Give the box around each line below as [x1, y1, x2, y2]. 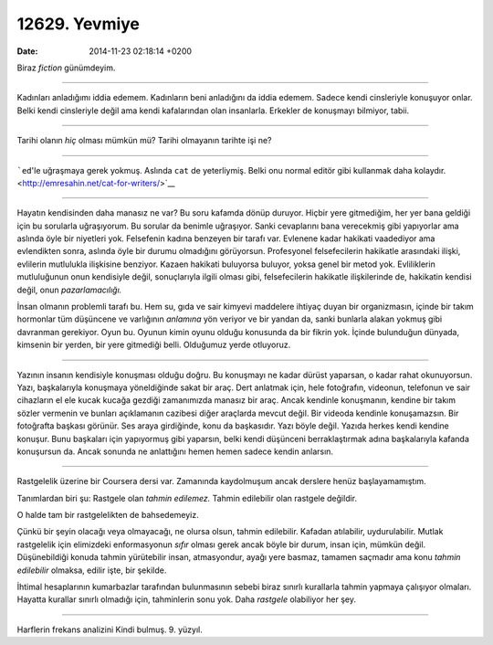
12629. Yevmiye [16, 14, 141, 34]
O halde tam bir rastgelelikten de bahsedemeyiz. [16, 510, 200, 521]
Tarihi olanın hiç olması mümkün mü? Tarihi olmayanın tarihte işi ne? [16, 135, 273, 146]
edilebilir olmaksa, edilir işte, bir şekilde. [16, 565, 167, 576]
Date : [16, 46, 38, 57]
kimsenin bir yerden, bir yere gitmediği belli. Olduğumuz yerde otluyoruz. [16, 339, 291, 351]
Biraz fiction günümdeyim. [16, 62, 116, 73]
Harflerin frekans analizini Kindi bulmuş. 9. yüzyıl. [16, 624, 203, 635]
